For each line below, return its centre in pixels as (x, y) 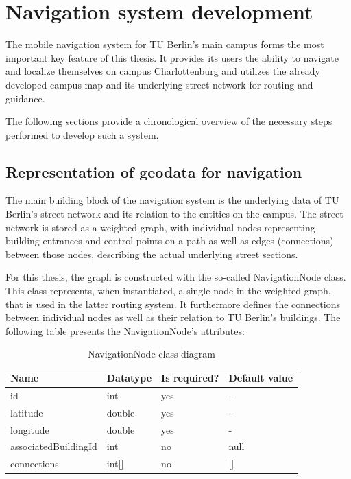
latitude (27, 412)
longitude (30, 429)
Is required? (190, 378)
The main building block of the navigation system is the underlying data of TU (172, 200)
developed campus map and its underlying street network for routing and (159, 84)
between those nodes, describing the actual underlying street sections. (152, 254)
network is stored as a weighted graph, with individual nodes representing (160, 227)
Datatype (129, 378)
